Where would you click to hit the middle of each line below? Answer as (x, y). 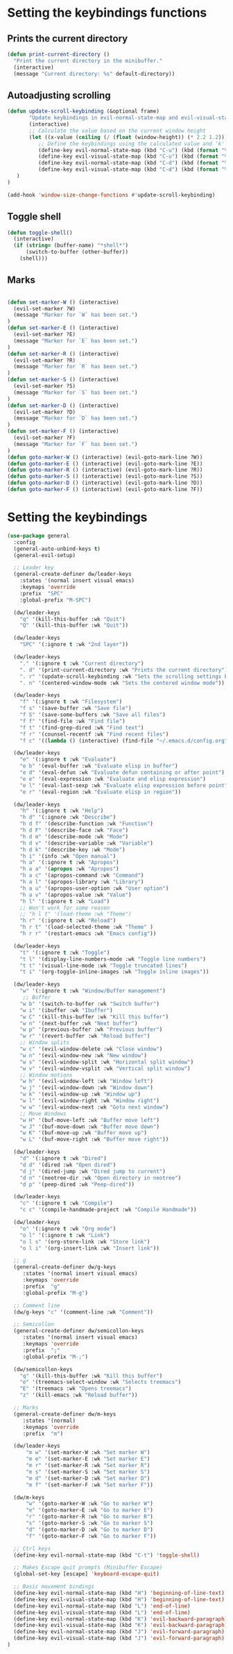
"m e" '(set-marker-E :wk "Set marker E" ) (88, 1459)
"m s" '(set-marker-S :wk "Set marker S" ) (88, 1472)
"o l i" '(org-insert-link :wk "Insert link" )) (89, 1248)
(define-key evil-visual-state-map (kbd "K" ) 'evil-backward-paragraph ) (121, 1626)
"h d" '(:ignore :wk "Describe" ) (68, 818)
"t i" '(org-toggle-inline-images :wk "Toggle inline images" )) (114, 972)
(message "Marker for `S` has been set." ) (76, 392)
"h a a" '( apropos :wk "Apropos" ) (69, 869)
